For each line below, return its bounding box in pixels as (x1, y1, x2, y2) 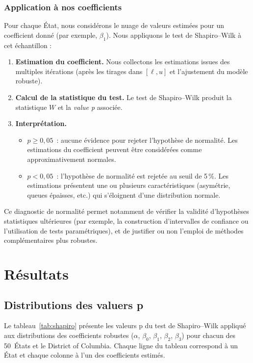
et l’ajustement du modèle (170, 66, 248, 76)
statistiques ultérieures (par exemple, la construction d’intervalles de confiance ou (4, 215, 249, 226)
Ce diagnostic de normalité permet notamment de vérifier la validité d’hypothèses (4, 206, 249, 216)
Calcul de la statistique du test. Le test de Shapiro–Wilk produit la (15, 92, 232, 102)
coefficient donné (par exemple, (4, 29, 98, 40)
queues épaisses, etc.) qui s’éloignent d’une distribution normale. (27, 189, 221, 200)
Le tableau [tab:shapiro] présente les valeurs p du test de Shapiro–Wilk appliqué (4, 320, 246, 331)
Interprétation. (15, 118, 67, 129)
